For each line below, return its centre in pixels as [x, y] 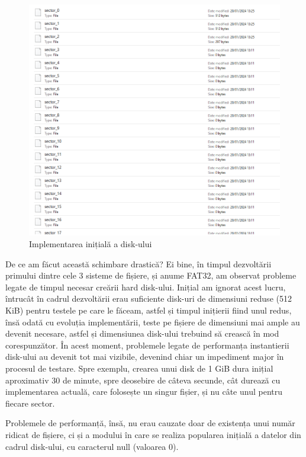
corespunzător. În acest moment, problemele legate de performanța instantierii [147, 345]
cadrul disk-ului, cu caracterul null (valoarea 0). [92, 446]
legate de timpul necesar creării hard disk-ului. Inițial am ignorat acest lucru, [146, 287]
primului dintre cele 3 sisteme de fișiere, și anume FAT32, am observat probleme [151, 275]
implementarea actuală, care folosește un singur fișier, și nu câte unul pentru [144, 392]
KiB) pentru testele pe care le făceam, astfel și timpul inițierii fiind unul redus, [149, 310]
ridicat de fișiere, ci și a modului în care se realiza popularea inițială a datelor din [153, 434]
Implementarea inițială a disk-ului [91, 244]
